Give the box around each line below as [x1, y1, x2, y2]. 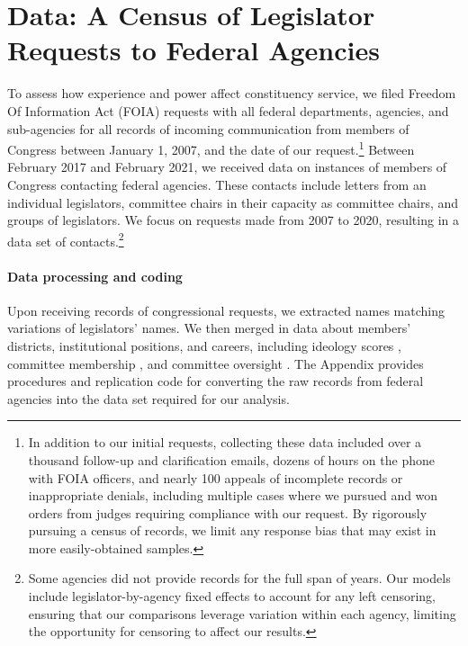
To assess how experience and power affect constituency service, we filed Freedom [7, 84, 456, 103]
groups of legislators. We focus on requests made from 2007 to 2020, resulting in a [7, 211, 459, 229]
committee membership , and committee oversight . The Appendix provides [7, 354, 424, 372]
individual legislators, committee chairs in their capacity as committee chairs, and [7, 193, 459, 211]
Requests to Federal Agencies [7, 31, 380, 68]
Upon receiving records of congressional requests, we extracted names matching [7, 301, 445, 319]
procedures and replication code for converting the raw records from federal [7, 372, 424, 390]
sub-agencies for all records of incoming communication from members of [7, 119, 409, 138]
